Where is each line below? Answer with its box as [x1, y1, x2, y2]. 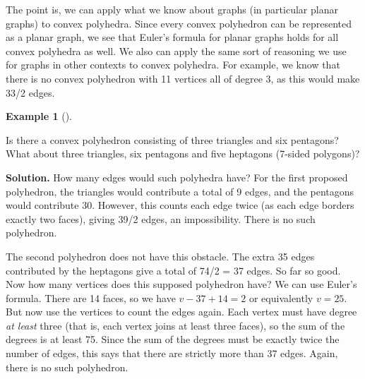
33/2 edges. [6, 85, 55, 100]
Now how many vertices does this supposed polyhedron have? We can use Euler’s [6, 277, 357, 291]
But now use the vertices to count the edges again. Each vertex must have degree [6, 304, 357, 319]
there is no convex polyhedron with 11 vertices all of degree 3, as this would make [6, 71, 360, 85]
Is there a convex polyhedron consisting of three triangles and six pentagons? [6, 132, 339, 147]
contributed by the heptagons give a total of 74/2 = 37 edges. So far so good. [6, 263, 341, 277]
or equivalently [249, 290, 313, 305]
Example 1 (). [6, 109, 72, 124]
